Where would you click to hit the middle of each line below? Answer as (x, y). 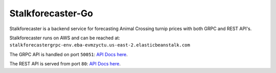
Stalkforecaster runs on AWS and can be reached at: (65, 38)
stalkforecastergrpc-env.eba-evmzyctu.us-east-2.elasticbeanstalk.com (100, 45)
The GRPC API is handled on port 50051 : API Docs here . (68, 54)
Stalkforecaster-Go (51, 13)
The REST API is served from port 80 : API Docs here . (65, 64)
